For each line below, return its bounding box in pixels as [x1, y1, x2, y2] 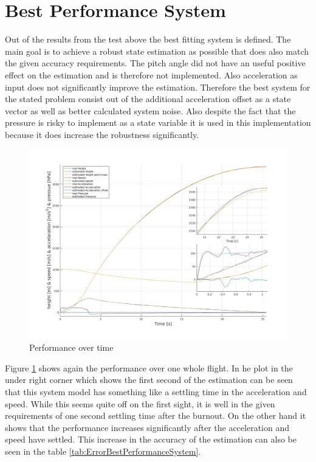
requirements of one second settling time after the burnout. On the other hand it [5, 409, 306, 422]
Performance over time [29, 341, 114, 354]
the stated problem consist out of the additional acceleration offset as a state [5, 92, 291, 105]
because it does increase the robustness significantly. [5, 128, 199, 140]
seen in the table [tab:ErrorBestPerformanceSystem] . [5, 445, 201, 458]
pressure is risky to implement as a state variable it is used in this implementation [5, 116, 311, 129]
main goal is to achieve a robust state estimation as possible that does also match [5, 44, 309, 57]
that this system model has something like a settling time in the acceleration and [5, 385, 307, 398]
